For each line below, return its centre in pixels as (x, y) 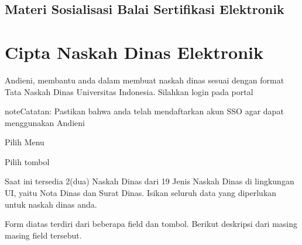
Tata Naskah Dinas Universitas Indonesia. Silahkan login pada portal (129, 91)
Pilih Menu (25, 142)
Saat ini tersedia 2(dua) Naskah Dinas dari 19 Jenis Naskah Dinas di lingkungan (150, 181)
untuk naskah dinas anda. (51, 204)
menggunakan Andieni (45, 122)
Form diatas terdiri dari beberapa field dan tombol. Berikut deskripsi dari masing (151, 224)
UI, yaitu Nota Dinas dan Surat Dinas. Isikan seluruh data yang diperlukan (141, 193)
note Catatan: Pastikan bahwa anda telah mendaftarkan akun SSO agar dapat (144, 111)
